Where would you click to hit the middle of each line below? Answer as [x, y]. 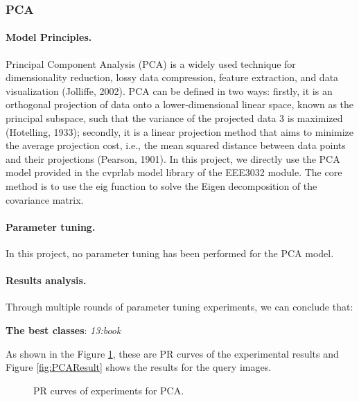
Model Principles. [49, 37]
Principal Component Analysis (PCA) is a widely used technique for [151, 63]
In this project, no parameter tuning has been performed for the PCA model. [170, 253]
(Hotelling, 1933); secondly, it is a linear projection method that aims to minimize [179, 131]
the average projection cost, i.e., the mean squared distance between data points [176, 145]
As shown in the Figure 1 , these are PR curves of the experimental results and [172, 353]
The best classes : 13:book [63, 330]
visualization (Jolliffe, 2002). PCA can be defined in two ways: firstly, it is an [169, 90]
